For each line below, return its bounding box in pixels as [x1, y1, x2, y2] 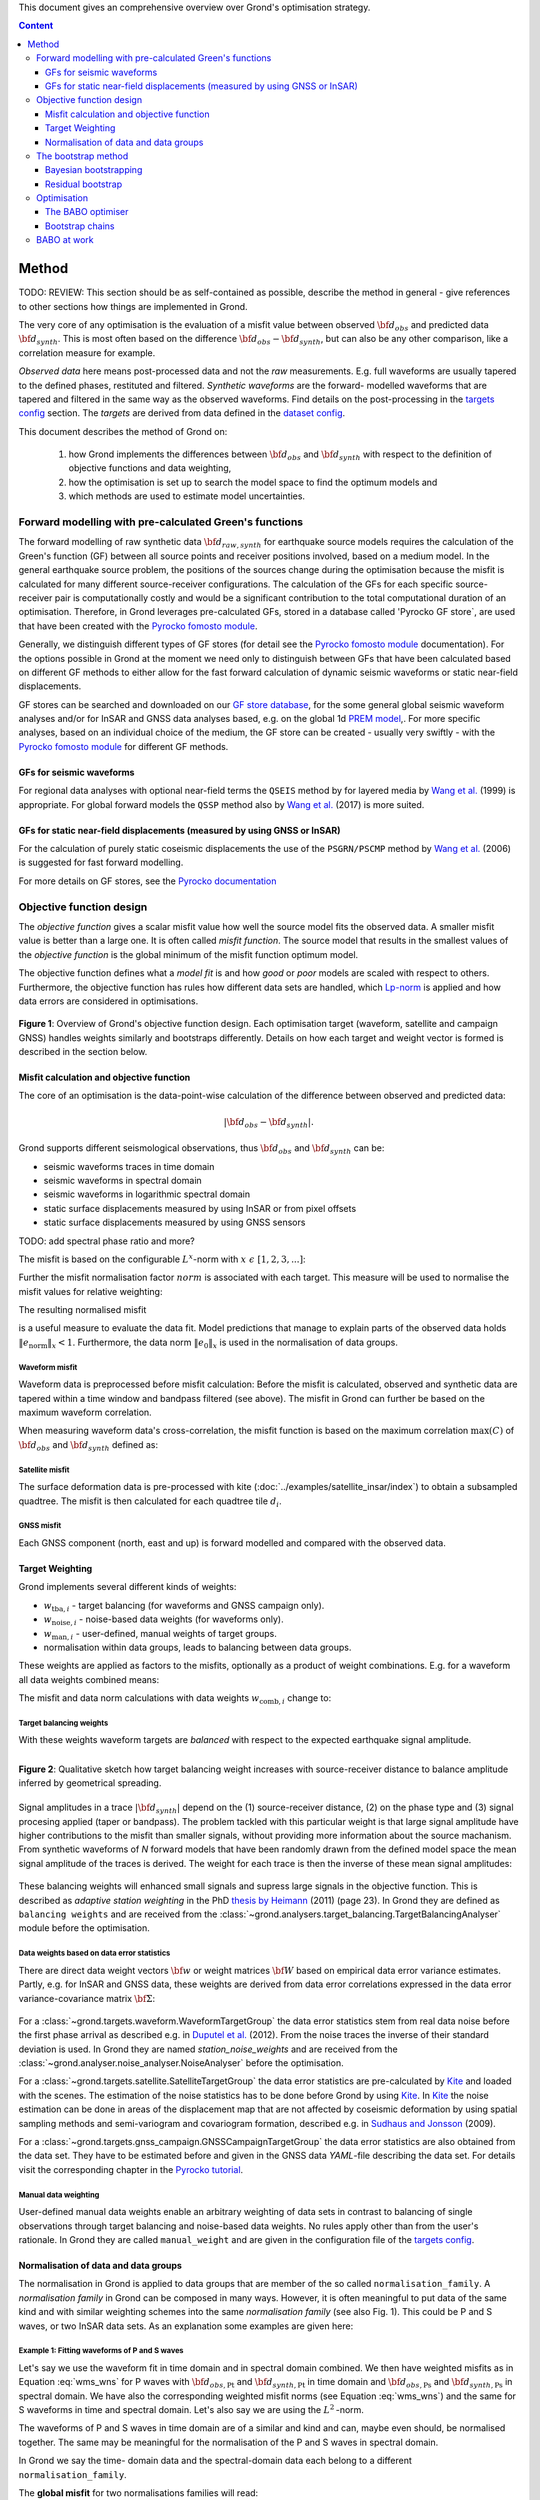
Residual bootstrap [45, 178, 123, 190]
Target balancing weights [18, 1718, 109, 1728]
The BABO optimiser [45, 206, 129, 218]
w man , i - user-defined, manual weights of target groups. [43, 1627, 277, 1642]
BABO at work [36, 234, 94, 246]
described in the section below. [18, 1046, 148, 1058]
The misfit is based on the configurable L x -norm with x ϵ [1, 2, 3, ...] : [18, 1252, 306, 1265]
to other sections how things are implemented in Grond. [18, 300, 249, 312]
